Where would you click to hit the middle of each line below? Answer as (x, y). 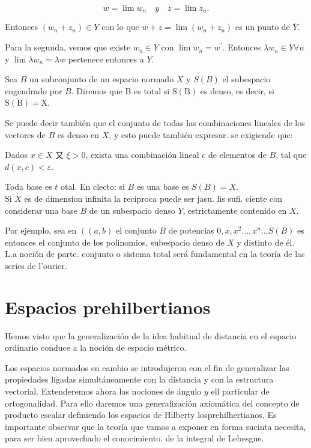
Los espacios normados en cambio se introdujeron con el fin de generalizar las (147, 367)
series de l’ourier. (36, 265)
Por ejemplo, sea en (41, 230)
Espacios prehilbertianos (108, 307)
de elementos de (237, 155)
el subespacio (246, 79)
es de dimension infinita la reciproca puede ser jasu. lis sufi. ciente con (153, 198)
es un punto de (263, 27)
